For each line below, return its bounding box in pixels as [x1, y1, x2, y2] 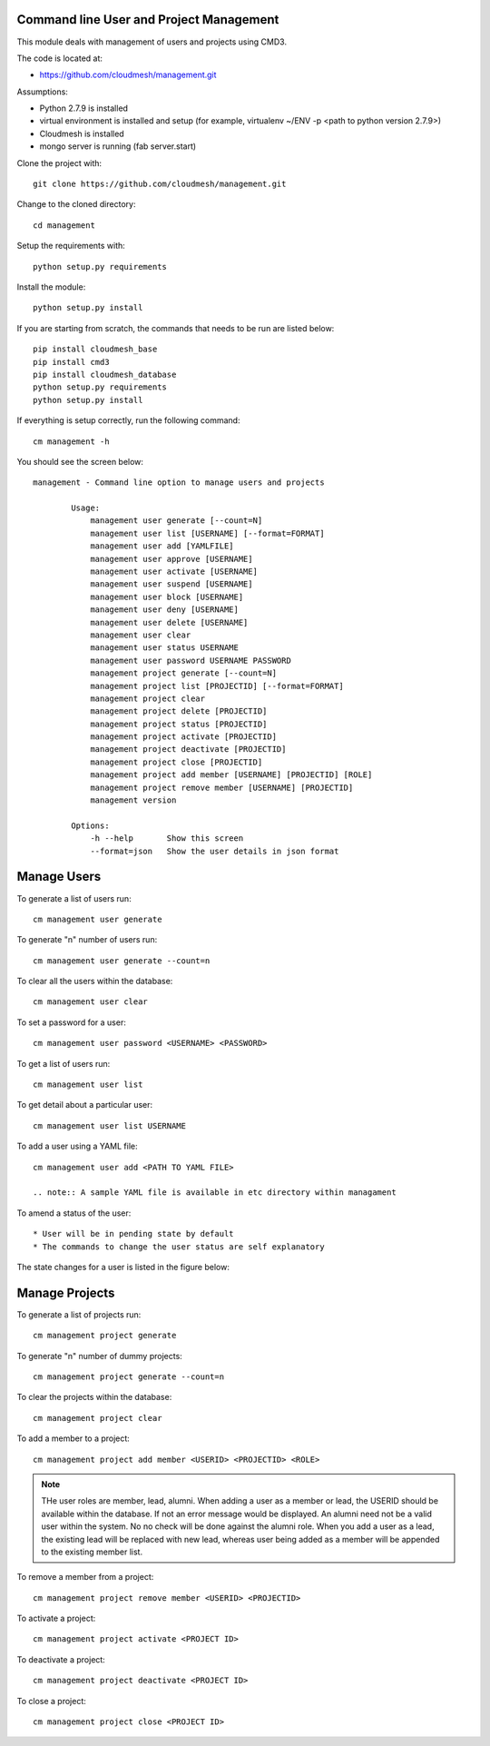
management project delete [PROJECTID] [90, 706, 268, 716]
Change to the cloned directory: [16, 199, 136, 210]
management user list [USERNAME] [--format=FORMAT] [90, 528, 326, 538]
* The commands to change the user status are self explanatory [33, 1241, 326, 1252]
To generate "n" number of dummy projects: [16, 1350, 183, 1361]
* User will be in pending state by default [33, 1228, 235, 1239]
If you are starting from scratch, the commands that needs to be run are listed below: [16, 322, 335, 333]
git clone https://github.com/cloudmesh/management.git [33, 179, 287, 190]
